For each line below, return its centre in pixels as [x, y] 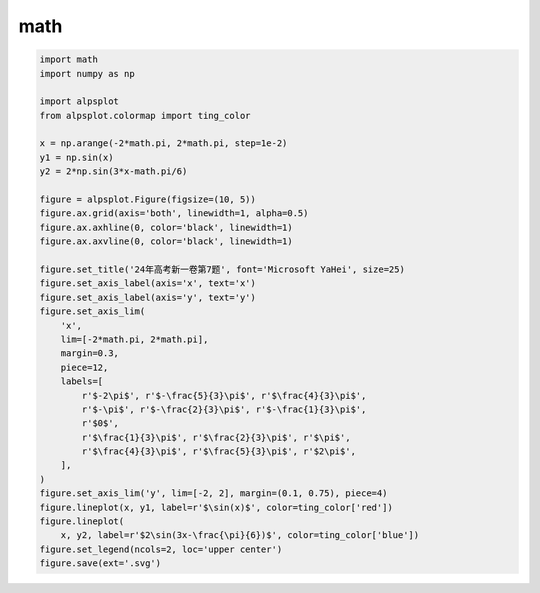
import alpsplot [79, 101]
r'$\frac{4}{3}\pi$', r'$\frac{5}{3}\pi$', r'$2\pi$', [219, 451]
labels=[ [82, 381]
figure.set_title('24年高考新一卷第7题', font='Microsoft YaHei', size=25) [222, 269]
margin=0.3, [90, 353]
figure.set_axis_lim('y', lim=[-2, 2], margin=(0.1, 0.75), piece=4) [213, 493]
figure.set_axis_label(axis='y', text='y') [148, 297]
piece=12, [84, 367]
